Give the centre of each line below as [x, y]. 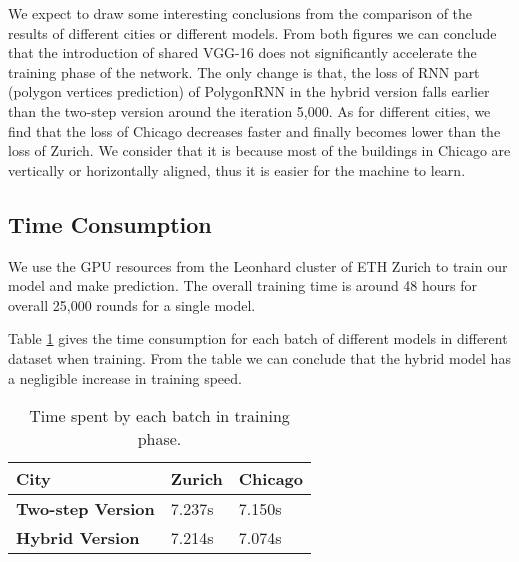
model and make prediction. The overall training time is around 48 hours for [243, 285]
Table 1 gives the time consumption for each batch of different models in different [258, 338]
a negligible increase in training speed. [125, 377]
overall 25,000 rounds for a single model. [132, 304]
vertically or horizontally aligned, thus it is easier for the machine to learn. [237, 169]
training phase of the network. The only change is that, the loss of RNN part [244, 71]
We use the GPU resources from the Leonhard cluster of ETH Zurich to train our [258, 265]
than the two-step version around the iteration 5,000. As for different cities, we [249, 110]
